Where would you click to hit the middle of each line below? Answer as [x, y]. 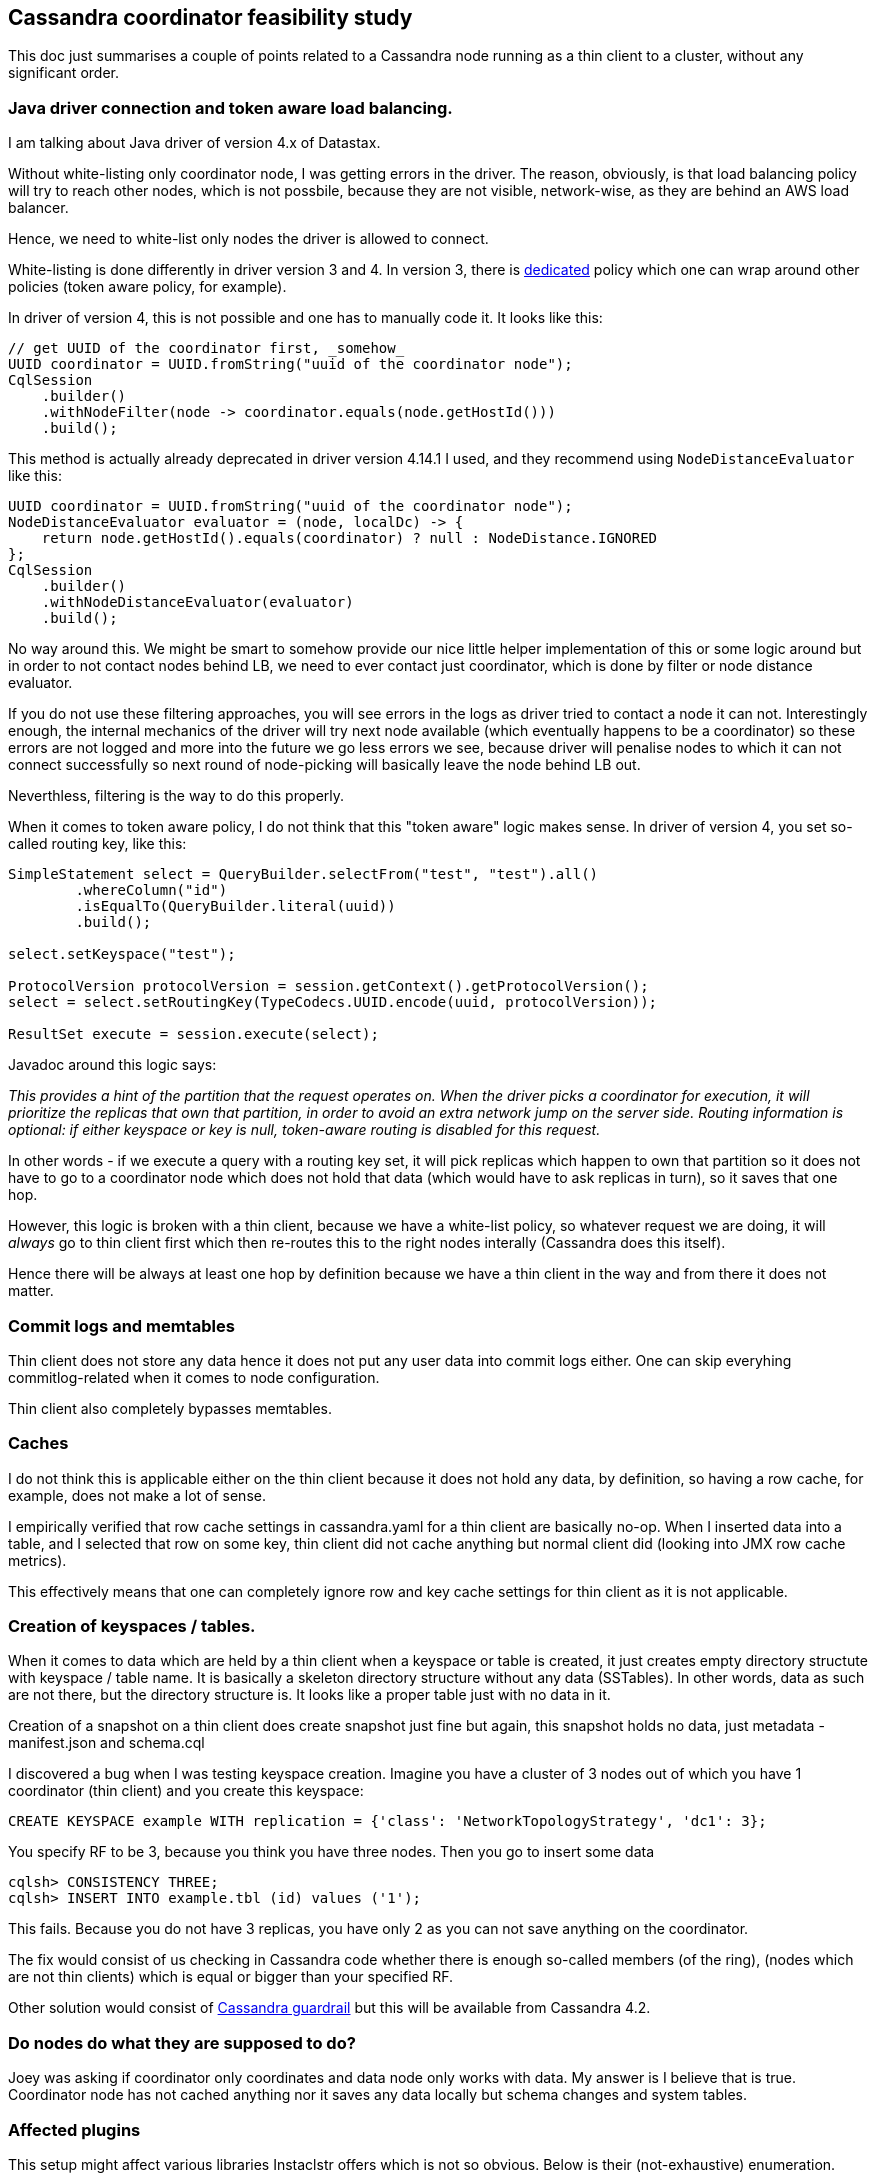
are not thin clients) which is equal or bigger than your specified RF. [231, 1977]
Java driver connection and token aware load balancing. [230, 107]
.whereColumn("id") [151, 890]
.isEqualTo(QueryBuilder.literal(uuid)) [235, 906]
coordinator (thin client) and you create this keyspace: [186, 1791]
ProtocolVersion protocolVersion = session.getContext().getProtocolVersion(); [328, 986]
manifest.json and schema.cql [106, 1743]
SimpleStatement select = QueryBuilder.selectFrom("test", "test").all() [303, 874]
